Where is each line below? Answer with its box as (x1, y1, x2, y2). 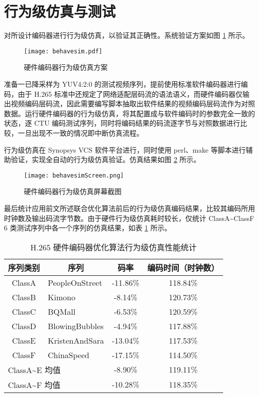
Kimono (48, 291, 76, 303)
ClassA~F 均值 (8, 379, 61, 391)
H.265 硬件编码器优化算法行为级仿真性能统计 (30, 241, 197, 253)
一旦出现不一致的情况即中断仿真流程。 (17, 127, 143, 138)
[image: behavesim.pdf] (24, 47, 103, 55)
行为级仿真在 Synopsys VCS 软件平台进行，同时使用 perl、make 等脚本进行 (4, 144, 246, 155)
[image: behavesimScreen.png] (24, 172, 124, 179)
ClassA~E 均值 (8, 364, 61, 376)
